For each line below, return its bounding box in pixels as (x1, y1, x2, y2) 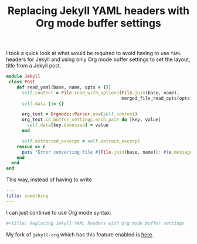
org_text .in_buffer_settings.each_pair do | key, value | (21, 117, 161, 123)
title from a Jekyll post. (6, 62, 62, 69)
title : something (6, 193, 49, 199)
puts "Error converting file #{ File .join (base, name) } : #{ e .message (21, 149, 193, 155)
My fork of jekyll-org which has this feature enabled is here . (6, 231, 154, 238)
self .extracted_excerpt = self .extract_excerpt (21, 138, 141, 144)
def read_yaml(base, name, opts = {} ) (16, 84, 111, 90)
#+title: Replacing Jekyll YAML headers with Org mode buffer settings (6, 220, 185, 226)
